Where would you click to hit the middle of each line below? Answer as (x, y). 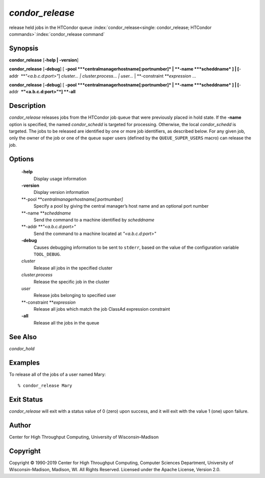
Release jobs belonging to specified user (75, 295)
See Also (23, 337)
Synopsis (24, 48)
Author (20, 425)
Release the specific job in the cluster (72, 282)
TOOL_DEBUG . (47, 254)
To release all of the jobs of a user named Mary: (57, 374)
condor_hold (22, 348)
